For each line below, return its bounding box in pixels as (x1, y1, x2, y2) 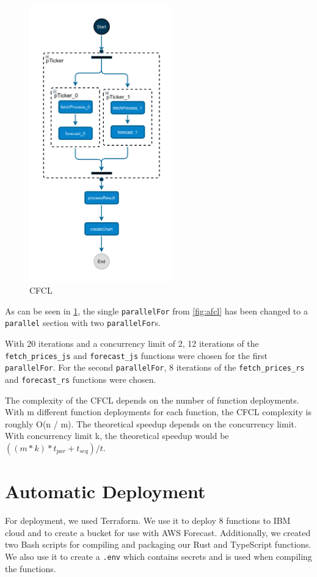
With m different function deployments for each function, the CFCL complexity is (5, 405, 312, 418)
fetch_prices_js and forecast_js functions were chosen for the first (5, 349, 268, 361)
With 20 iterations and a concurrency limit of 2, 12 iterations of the (5, 337, 259, 350)
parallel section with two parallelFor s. (5, 316, 161, 329)
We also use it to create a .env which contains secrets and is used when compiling (5, 550, 312, 562)
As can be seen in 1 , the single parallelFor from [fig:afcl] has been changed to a (5, 304, 308, 317)
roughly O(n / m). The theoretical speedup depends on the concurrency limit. (5, 417, 297, 430)
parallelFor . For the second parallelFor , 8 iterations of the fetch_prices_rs (5, 361, 305, 374)
